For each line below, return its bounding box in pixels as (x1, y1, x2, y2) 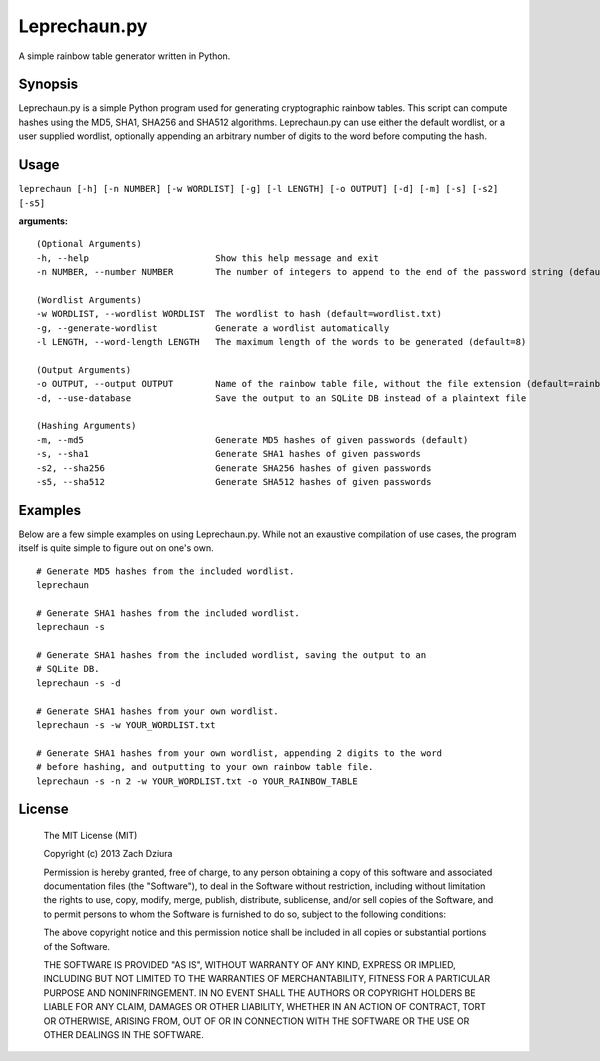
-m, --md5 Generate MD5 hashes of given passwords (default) (36, 434, 469, 445)
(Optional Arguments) (36, 238, 142, 250)
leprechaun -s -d (36, 677, 121, 689)
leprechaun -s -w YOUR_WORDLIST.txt (36, 719, 216, 730)
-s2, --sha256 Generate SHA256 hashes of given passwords (36, 462, 432, 474)
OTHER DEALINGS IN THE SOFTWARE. (43, 1028, 205, 1040)
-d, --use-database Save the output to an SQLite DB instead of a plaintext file (36, 392, 527, 404)
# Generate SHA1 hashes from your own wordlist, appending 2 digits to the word (36, 747, 443, 759)
